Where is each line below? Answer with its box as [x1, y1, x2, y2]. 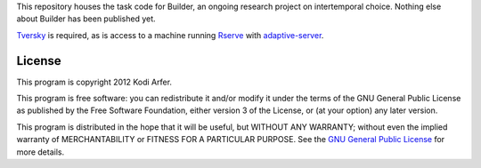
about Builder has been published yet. [16, 13, 156, 24]
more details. [16, 147, 65, 157]
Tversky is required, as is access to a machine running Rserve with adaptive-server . [16, 29, 324, 40]
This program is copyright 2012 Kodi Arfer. [16, 76, 173, 87]
